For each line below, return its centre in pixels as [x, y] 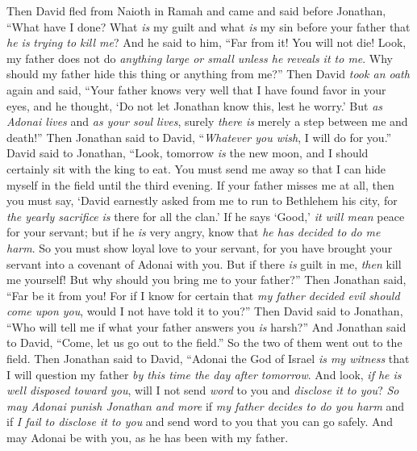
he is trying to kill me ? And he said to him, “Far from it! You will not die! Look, [206, 42]
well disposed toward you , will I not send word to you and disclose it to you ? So [203, 390]
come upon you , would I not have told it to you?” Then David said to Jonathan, [205, 311]
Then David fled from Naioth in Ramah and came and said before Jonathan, [196, 10]
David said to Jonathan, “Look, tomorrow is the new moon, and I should [188, 153]
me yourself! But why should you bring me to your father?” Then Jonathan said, [206, 280]
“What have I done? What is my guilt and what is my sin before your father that [208, 26]
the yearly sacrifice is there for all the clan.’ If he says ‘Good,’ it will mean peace [206, 216]
